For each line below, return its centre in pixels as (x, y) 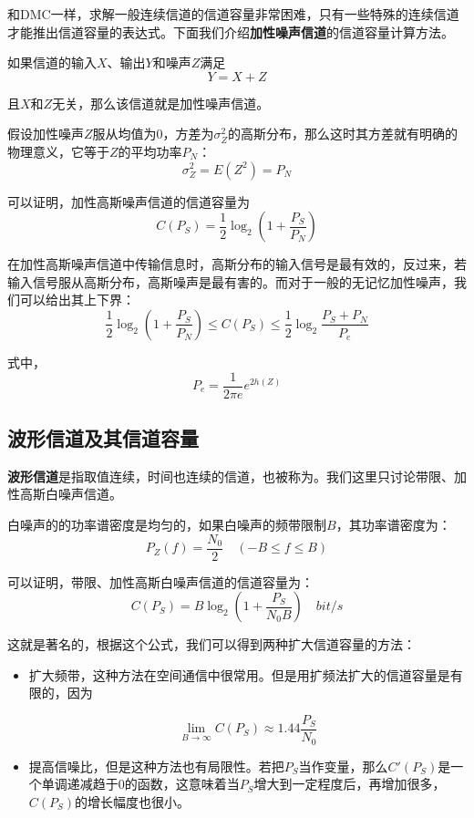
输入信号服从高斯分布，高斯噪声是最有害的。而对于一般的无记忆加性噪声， (231, 281)
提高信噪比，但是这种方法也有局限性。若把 (156, 766)
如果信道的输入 (52, 62)
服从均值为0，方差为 (153, 134)
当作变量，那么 (343, 766)
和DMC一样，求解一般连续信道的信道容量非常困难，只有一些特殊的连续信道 (233, 14)
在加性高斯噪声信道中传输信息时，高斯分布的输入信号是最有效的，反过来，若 (237, 264)
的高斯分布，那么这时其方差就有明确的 (343, 134)
